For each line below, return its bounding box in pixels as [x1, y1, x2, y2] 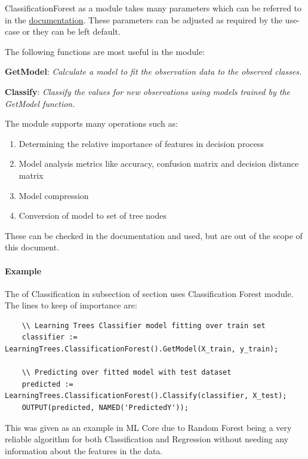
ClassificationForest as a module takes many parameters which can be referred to [5, 2, 302, 14]
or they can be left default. [22, 25, 121, 38]
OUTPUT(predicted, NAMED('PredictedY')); [21, 403, 189, 412]
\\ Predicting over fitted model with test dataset [21, 368, 232, 377]
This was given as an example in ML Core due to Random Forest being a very [5, 421, 292, 433]
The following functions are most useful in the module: [5, 45, 205, 57]
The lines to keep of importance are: [5, 299, 137, 311]
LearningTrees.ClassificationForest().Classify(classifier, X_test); [5, 391, 287, 400]
